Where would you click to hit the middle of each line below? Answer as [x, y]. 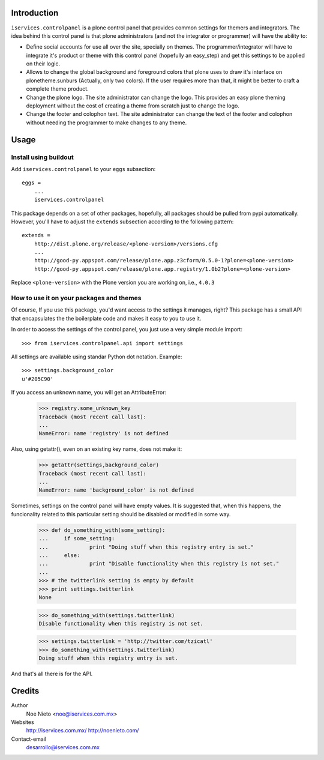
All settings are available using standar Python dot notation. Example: [97, 357]
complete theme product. [58, 89]
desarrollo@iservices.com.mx [63, 747]
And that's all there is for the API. [52, 674]
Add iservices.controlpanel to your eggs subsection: [83, 169]
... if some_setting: [77, 538]
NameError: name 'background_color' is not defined [116, 490]
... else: [59, 555]
